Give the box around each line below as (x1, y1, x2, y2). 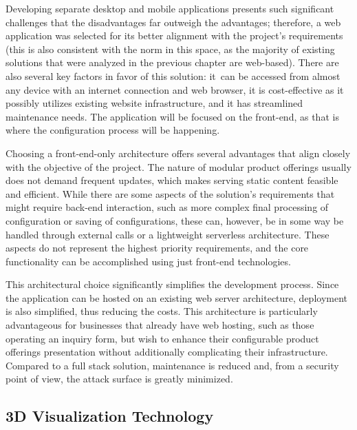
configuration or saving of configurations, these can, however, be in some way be (6, 213, 344, 227)
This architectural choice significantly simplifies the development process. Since (6, 277, 339, 291)
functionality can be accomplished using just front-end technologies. (6, 254, 291, 268)
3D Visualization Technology (6, 405, 214, 427)
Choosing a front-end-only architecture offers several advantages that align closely (6, 145, 351, 160)
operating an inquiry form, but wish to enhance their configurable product (6, 331, 319, 345)
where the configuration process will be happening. (6, 123, 220, 137)
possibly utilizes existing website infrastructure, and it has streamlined (6, 96, 303, 110)
